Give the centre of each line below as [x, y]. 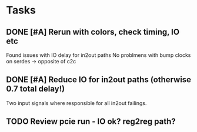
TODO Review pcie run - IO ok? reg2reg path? [91, 122]
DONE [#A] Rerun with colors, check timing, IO [93, 32]
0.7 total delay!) [36, 89]
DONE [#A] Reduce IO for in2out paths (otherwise [99, 80]
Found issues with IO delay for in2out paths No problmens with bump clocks [98, 55]
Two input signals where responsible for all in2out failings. [76, 103]
